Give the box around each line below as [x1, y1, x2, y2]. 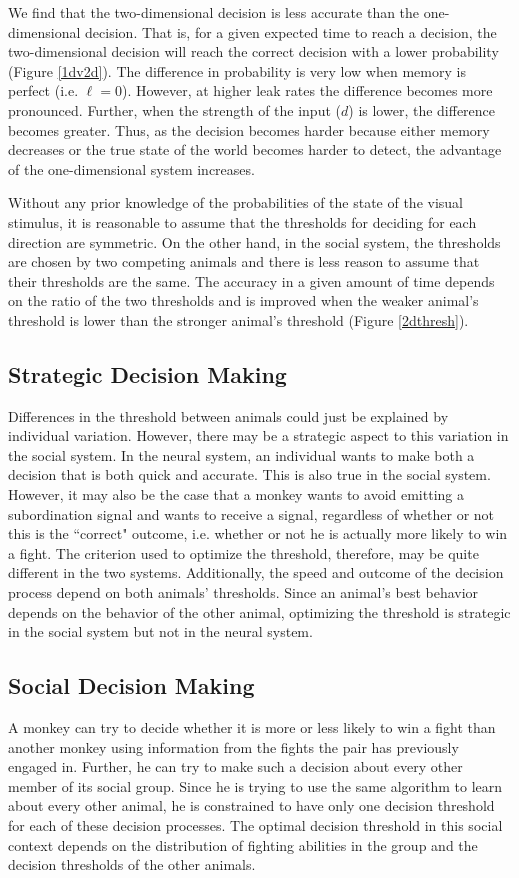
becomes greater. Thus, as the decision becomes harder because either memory [8, 119, 490, 140]
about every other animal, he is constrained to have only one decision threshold [8, 795, 495, 816]
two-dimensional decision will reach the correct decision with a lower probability [8, 41, 499, 62]
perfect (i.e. [8, 80, 79, 101]
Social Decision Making [8, 670, 255, 701]
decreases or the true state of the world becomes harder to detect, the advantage [8, 139, 502, 160]
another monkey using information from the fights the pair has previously [8, 736, 459, 757]
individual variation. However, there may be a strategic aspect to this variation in [8, 425, 509, 446]
